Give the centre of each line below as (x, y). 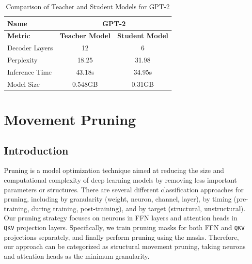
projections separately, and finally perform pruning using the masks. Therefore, (121, 237)
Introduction (36, 150)
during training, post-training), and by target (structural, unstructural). (138, 208)
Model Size (24, 84)
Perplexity (23, 60)
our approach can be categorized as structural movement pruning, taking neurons (125, 246)
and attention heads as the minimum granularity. (77, 256)
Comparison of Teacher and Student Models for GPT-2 (88, 6)
